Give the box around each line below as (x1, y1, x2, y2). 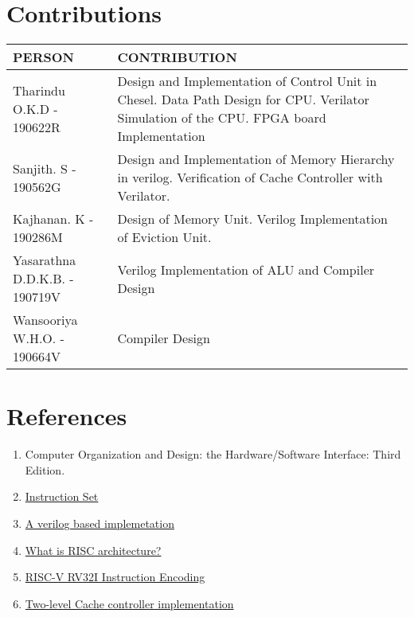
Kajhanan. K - (13, 209, 94, 228)
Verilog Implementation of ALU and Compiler (117, 260, 375, 279)
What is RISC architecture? (25, 541, 162, 558)
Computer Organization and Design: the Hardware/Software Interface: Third (25, 446, 401, 463)
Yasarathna (13, 251, 76, 270)
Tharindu (13, 80, 65, 100)
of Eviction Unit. (117, 228, 212, 247)
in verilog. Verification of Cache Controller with (117, 168, 383, 187)
